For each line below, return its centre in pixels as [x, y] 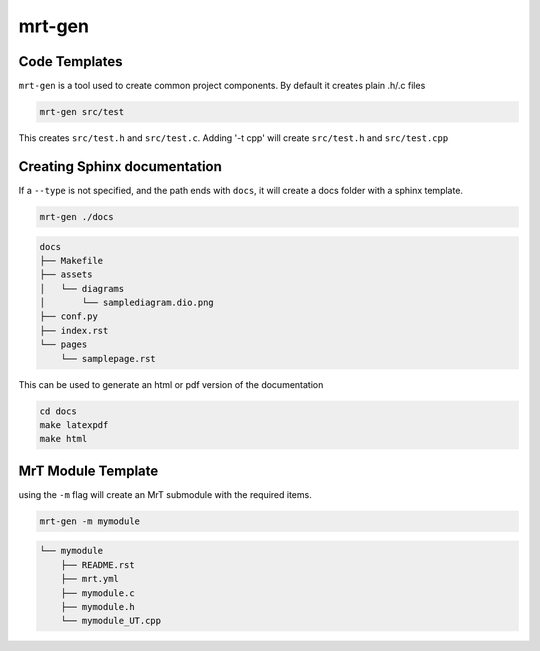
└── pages [63, 344]
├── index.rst [74, 330]
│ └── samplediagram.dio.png [126, 303]
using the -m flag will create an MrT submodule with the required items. [165, 494]
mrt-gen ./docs [76, 216]
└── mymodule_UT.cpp [111, 621]
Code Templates [71, 61]
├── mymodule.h [97, 606]
